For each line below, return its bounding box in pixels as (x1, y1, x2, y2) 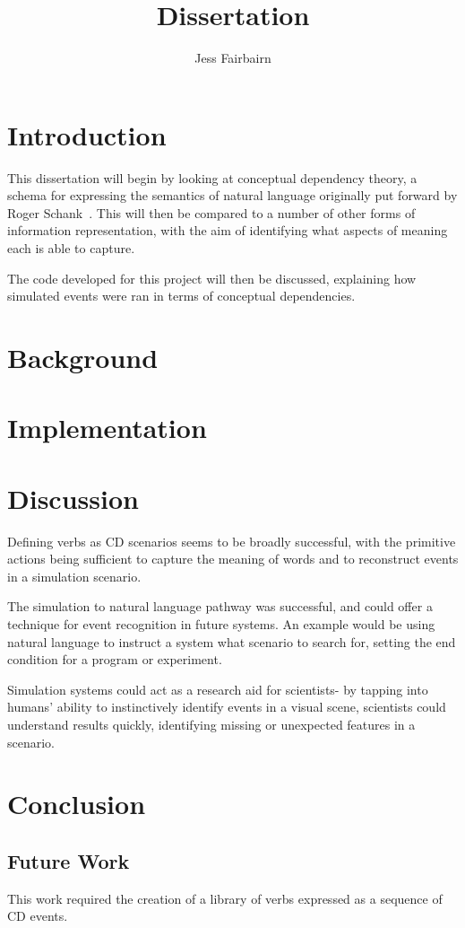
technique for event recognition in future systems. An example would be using (7, 615, 435, 634)
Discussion (7, 479, 139, 516)
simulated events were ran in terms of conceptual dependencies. (7, 286, 356, 305)
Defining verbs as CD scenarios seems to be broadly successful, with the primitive (7, 531, 456, 550)
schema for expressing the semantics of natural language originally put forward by (7, 186, 458, 205)
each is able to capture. (7, 239, 135, 258)
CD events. (7, 906, 68, 925)
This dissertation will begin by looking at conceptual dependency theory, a (7, 168, 418, 187)
